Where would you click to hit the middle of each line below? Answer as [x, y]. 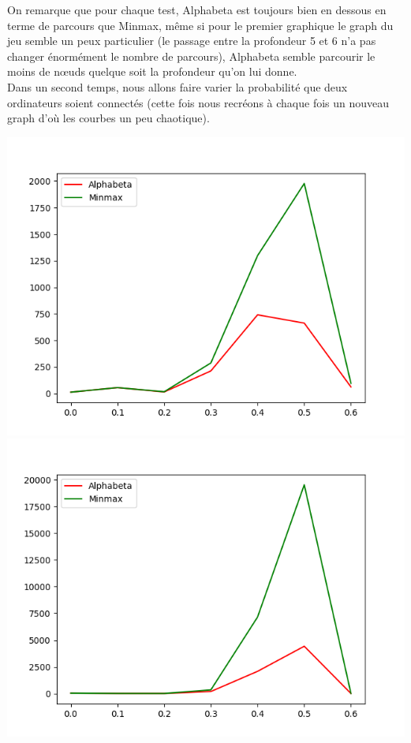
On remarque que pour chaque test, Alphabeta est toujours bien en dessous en [197, 9]
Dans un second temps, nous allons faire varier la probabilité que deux [177, 86]
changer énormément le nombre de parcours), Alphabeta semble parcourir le [191, 56]
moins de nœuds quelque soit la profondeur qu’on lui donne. [152, 71]
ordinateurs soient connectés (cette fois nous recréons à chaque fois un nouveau [198, 102]
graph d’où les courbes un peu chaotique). [108, 118]
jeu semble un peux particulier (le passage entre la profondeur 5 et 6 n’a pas [192, 41]
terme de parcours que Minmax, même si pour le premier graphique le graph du [200, 25]
